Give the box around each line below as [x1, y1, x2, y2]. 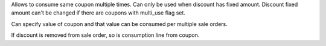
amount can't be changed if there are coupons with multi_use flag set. [11, 9, 185, 16]
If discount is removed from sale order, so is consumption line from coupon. [11, 31, 200, 39]
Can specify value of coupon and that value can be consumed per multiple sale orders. [11, 20, 228, 27]
